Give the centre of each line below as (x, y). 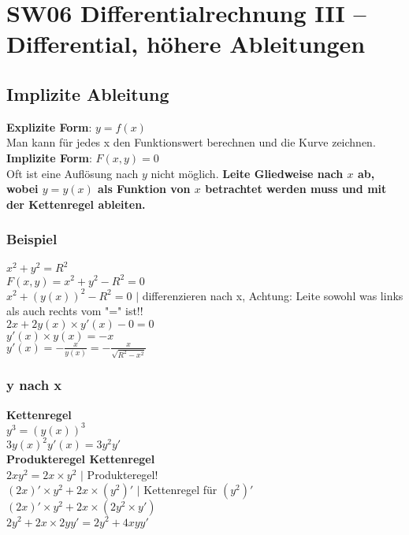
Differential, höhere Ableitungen (186, 44)
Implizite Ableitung (88, 93)
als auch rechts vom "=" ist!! (75, 311)
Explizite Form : (49, 126)
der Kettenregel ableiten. (76, 204)
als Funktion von (144, 189)
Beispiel (32, 239)
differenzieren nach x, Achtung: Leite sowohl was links (273, 295)
